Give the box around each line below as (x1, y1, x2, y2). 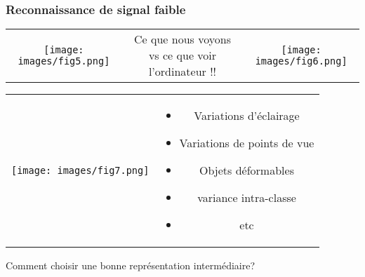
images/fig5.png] (18, 55, 110, 67)
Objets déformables (199, 162, 294, 179)
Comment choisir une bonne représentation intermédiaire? (6, 258, 255, 273)
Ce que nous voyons (134, 31, 231, 48)
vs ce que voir (148, 47, 217, 64)
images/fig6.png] (255, 55, 347, 67)
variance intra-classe (197, 189, 296, 206)
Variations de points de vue (179, 135, 314, 151)
